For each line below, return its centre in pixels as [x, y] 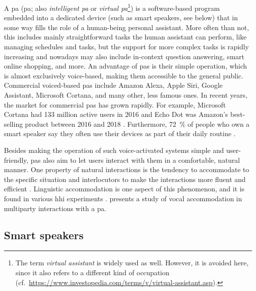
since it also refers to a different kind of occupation [93, 272]
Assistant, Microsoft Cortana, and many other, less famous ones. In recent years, [126, 95]
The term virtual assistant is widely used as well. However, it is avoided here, [132, 263]
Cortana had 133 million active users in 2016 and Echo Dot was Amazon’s [116, 114]
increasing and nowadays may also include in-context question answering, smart [124, 56]
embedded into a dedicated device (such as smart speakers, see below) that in [121, 18]
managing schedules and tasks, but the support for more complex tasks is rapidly [127, 47]
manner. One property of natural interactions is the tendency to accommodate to [127, 169]
